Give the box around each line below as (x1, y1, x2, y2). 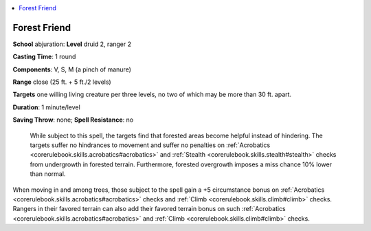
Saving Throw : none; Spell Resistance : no (12, 115, 134, 124)
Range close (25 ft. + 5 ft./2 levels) (12, 78, 111, 86)
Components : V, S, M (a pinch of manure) (12, 65, 132, 74)
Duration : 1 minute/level (12, 103, 80, 111)
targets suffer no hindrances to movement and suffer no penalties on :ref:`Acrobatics (30, 141, 271, 149)
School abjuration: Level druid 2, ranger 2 (12, 40, 132, 48)
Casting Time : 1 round (12, 52, 76, 61)
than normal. (30, 170, 66, 178)
